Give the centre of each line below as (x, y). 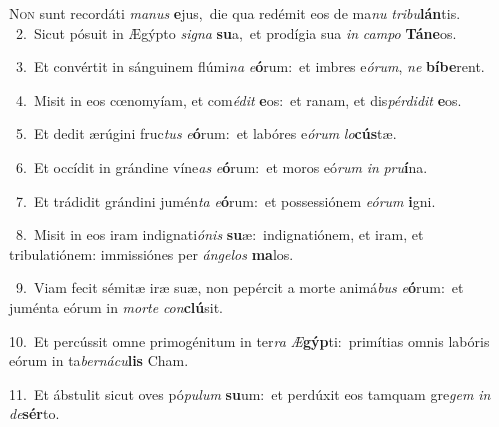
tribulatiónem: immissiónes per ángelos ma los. (151, 253)
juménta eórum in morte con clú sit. (116, 306)
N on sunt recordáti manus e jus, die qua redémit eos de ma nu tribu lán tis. (235, 13)
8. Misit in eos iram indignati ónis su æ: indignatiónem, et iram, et (219, 234)
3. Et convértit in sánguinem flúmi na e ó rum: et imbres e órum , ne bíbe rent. (250, 66)
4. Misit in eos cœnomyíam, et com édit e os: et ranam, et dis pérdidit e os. (238, 99)
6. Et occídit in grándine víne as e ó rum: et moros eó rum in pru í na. (221, 166)
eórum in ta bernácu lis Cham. (99, 360)
